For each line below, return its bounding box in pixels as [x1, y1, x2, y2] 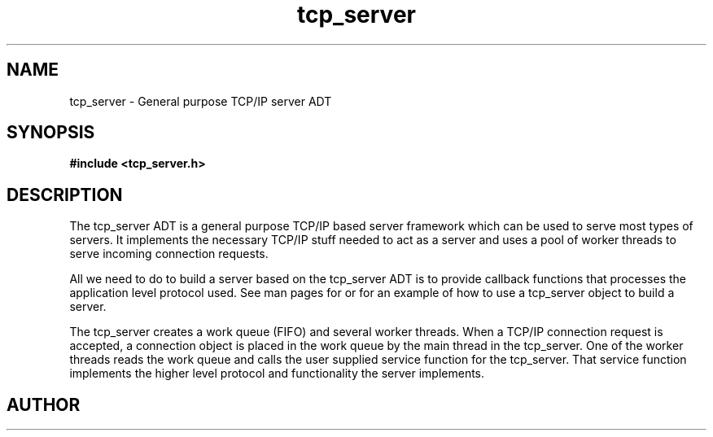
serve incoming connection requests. [69, 247, 269, 261]
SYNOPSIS [7, 122, 95, 143]
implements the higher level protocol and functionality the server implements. [69, 366, 485, 381]
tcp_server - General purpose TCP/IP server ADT [69, 94, 332, 108]
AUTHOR [7, 394, 81, 415]
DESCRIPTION [7, 184, 123, 205]
